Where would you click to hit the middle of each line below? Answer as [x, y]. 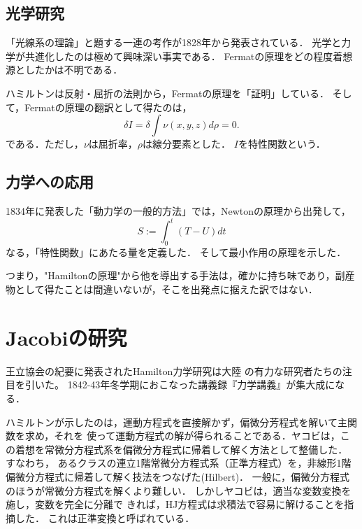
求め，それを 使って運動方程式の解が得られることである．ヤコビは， [182, 436]
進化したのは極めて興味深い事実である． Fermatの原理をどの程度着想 [194, 56]
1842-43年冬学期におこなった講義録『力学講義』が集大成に [201, 385]
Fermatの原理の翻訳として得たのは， [108, 107]
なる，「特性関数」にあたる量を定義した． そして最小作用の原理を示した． [176, 252]
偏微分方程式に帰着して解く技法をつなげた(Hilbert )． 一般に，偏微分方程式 [178, 476]
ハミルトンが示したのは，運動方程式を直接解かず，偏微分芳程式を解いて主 [176, 422]
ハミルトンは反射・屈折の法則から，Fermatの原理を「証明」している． [167, 93]
